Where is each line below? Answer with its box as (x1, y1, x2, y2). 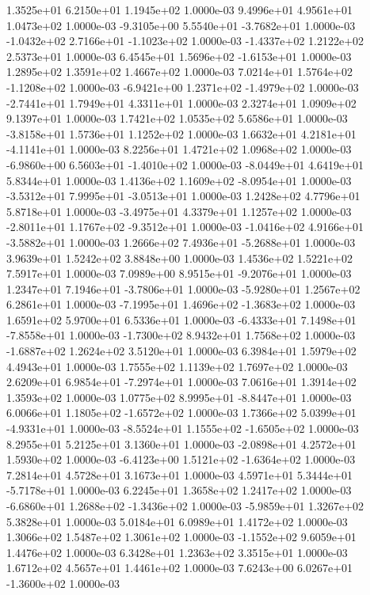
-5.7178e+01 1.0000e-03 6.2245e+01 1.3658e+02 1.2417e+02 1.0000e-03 (6, 482, 352, 498)
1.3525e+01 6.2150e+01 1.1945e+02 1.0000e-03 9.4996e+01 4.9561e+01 (6, 2, 353, 17)
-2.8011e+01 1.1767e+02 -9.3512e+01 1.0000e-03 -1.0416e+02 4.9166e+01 (6, 218, 364, 235)
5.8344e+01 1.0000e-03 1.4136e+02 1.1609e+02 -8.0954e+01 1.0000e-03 (6, 172, 352, 188)
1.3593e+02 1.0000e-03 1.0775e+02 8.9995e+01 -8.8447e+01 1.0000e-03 (6, 388, 352, 405)
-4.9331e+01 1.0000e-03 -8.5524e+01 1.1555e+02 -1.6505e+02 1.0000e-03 (6, 420, 359, 437)
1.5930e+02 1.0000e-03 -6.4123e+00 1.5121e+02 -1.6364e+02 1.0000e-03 (6, 451, 356, 468)
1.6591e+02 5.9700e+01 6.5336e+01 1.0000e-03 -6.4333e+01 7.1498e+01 (6, 311, 357, 328)
